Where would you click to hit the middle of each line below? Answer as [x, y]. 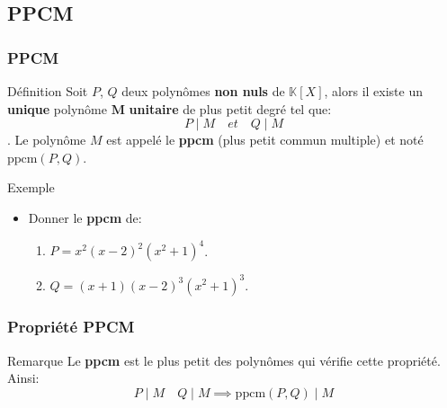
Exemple [31, 187]
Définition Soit [48, 91]
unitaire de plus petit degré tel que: [230, 108]
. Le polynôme [47, 140]
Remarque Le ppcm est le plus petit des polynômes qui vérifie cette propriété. [224, 360]
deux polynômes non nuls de [203, 91]
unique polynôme [57, 108]
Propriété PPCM [71, 327]
